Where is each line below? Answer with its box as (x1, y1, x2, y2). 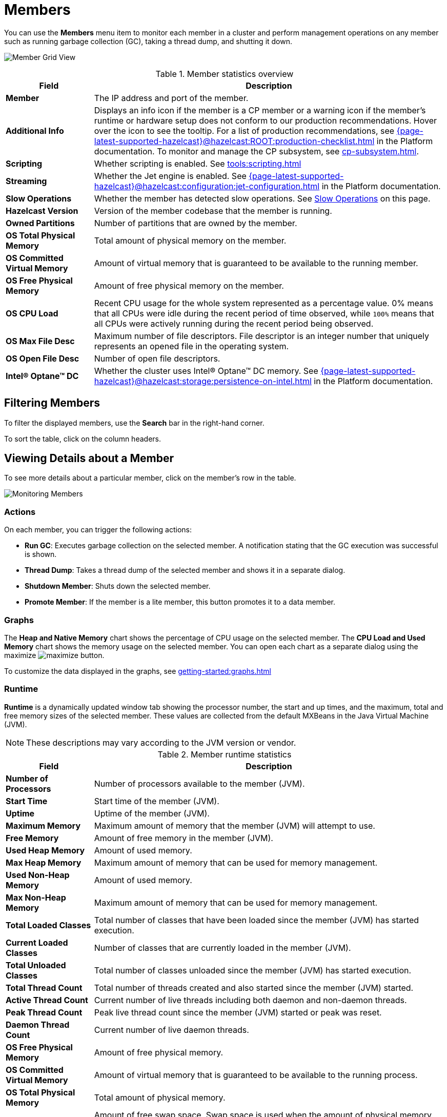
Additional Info (6, 125, 64, 136)
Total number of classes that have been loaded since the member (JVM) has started (94, 914, 419, 925)
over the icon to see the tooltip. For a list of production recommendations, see (94, 125, 395, 136)
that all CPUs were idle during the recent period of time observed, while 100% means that (94, 308, 434, 318)
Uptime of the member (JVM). (94, 808, 210, 819)
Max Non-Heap (6, 892, 66, 903)
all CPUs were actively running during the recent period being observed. (94, 318, 374, 329)
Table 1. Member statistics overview (155, 68, 294, 79)
